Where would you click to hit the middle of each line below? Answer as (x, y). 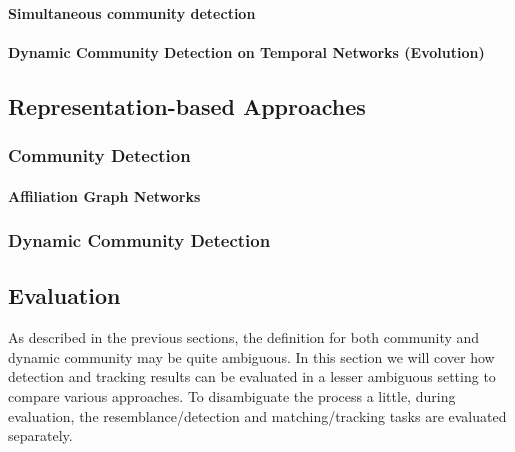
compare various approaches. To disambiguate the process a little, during (232, 396)
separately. (40, 435)
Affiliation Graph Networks (104, 195)
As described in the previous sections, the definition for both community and (244, 337)
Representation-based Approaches (187, 105)
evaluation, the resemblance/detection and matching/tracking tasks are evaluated (257, 415)
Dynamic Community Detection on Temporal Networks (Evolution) (246, 51)
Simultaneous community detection (132, 12)
